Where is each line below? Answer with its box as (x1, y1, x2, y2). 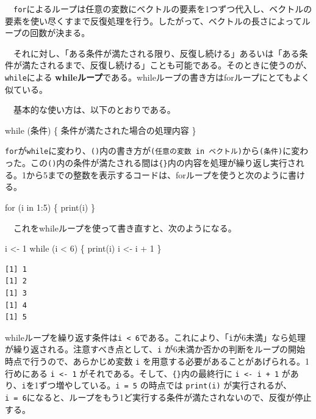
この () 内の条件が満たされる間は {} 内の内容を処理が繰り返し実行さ (30, 156, 296, 169)
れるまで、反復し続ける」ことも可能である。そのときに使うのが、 (47, 59, 312, 71)
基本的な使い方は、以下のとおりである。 (13, 103, 176, 116)
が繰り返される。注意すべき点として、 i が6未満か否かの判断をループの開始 (5, 343, 305, 355)
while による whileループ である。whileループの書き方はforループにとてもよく (5, 71, 310, 84)
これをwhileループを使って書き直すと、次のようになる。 (13, 221, 237, 234)
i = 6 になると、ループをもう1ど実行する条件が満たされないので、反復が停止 (5, 391, 312, 403)
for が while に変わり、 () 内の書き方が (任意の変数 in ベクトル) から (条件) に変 (5, 144, 300, 157)
